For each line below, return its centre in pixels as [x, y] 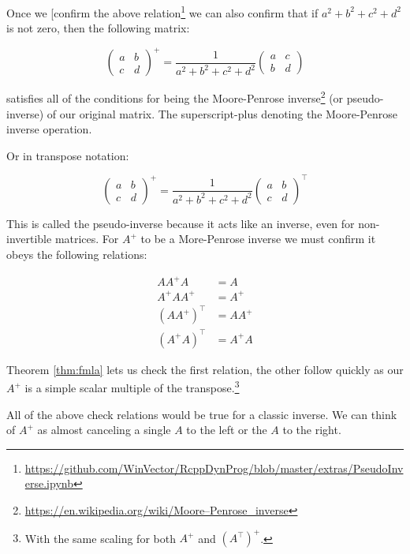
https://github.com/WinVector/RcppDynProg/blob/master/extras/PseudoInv [214, 468]
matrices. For [87, 239]
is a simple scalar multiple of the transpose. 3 [132, 387]
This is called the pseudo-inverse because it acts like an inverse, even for [181, 223]
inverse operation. [49, 129]
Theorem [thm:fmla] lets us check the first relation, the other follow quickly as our [205, 369]
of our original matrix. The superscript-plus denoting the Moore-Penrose [222, 113]
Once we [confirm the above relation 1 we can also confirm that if [162, 11]
